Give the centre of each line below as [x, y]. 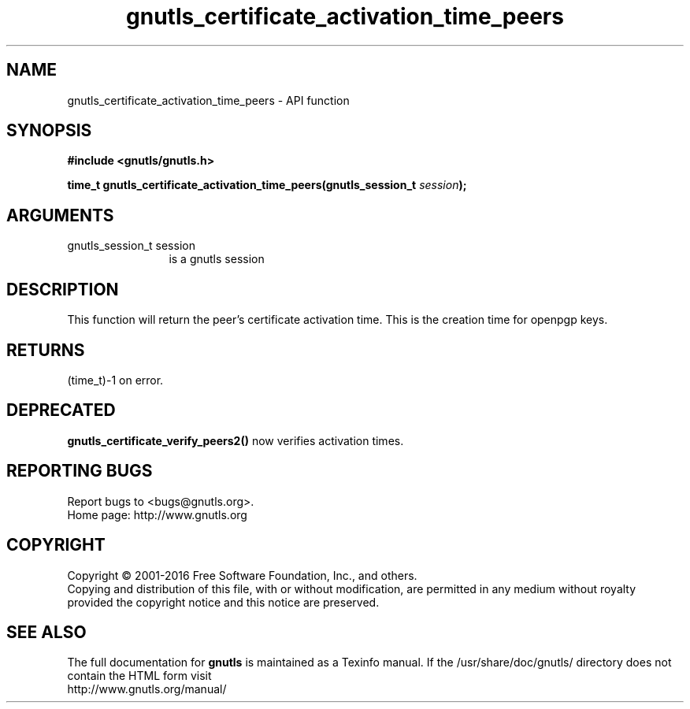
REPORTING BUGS [80, 471]
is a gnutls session [217, 259]
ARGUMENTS [60, 215]
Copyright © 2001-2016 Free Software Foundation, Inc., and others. [242, 575]
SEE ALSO [46, 632]
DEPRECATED [61, 410]
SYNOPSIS [49, 131]
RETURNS [46, 350]
